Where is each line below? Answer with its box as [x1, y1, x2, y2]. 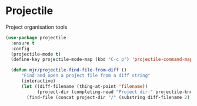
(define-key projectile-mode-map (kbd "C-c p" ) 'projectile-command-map [11, 57, 193, 63]
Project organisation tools [5, 23, 68, 30]
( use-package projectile [5, 35, 66, 40]
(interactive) [21, 78, 56, 84]
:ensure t [11, 40, 35, 46]
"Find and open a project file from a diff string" [21, 73, 151, 78]
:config [11, 46, 30, 52]
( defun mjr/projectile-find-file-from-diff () [11, 67, 127, 73]
